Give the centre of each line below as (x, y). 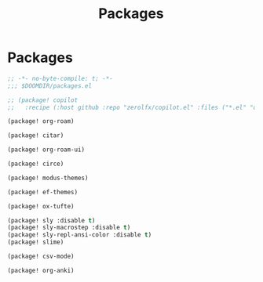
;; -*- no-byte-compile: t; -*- (60, 78)
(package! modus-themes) (48, 178)
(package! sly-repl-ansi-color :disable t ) (80, 235)
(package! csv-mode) (41, 257)
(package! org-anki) (41, 270)
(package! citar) (36, 136)
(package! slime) (36, 242)
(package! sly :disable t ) (51, 220)
